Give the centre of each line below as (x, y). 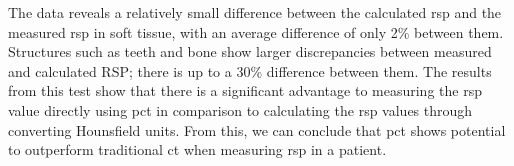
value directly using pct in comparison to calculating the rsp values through (240, 109)
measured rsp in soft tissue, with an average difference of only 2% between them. (256, 31)
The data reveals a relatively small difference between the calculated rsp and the (255, 12)
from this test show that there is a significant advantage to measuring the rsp (245, 90)
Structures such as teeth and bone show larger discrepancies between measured (250, 51)
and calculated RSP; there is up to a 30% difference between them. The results (250, 70)
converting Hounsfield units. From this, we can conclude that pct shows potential (257, 129)
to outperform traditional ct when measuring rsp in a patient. (197, 149)
